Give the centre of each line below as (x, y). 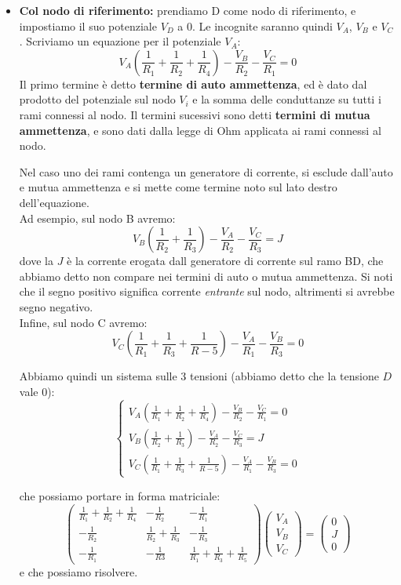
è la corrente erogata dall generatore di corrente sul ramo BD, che (225, 261)
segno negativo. (56, 306)
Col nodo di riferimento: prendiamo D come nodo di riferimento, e (188, 10)
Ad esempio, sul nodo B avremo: (97, 218)
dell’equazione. (54, 202)
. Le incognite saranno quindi (262, 25)
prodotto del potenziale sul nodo (97, 99)
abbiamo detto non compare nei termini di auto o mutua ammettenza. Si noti (206, 276)
